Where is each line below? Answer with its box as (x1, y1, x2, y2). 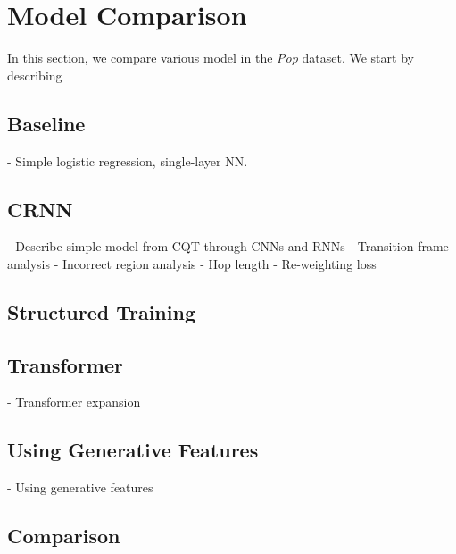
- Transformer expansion (7, 392, 141, 411)
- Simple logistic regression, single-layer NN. (7, 151, 248, 170)
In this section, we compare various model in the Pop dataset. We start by (7, 48, 414, 67)
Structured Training (7, 298, 195, 325)
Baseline (7, 109, 86, 137)
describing (7, 65, 62, 84)
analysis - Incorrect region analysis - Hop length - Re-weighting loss (7, 254, 377, 273)
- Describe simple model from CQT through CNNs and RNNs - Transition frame (7, 237, 449, 256)
